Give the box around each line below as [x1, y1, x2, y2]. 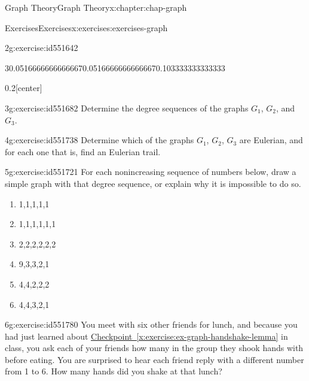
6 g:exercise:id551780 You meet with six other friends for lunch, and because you [5, 318, 298, 331]
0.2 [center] [5, 81, 42, 94]
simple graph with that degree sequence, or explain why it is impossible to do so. [5, 177, 301, 189]
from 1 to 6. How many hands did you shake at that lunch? [5, 365, 222, 377]
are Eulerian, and [239, 134, 303, 146]
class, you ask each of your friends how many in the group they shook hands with [5, 341, 304, 354]
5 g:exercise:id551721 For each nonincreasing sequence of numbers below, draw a [5, 165, 296, 178]
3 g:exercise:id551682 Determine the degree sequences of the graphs [5, 101, 249, 114]
